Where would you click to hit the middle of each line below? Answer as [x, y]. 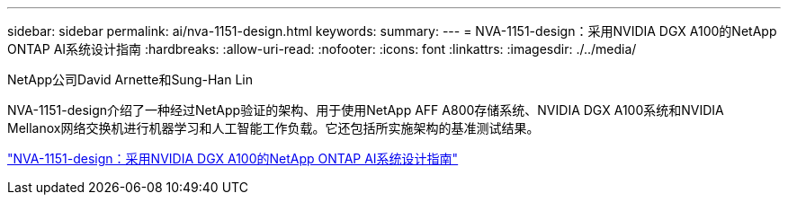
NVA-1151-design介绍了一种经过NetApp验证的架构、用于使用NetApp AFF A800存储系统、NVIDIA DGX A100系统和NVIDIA [366, 110]
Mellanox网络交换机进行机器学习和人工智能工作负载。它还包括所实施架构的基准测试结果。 [273, 128]
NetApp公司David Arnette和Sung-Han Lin [130, 79]
